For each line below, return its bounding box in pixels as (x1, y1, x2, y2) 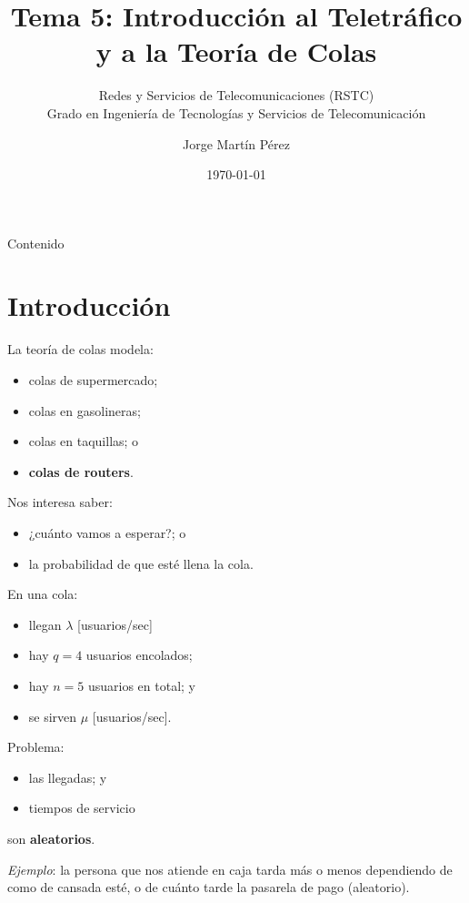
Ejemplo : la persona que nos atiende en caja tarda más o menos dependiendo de (7, 859, 453, 878)
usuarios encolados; (85, 645, 193, 665)
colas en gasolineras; (28, 401, 141, 420)
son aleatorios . (7, 828, 95, 847)
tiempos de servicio (28, 798, 135, 817)
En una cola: (7, 584, 78, 604)
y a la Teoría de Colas (95, 33, 377, 70)
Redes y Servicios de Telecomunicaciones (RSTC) (98, 86, 374, 105)
